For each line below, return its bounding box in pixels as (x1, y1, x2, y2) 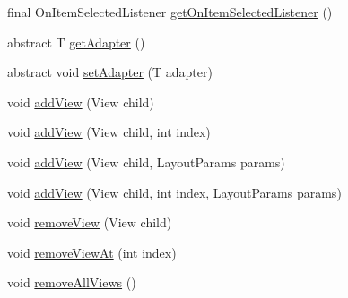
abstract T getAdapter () (7, 32, 145, 51)
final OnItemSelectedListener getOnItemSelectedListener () (7, 3, 333, 21)
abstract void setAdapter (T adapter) (7, 63, 213, 81)
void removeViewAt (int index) (7, 243, 177, 261)
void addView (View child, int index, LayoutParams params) (7, 183, 342, 201)
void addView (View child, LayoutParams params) (7, 152, 285, 171)
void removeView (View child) (7, 213, 172, 232)
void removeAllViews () (7, 273, 136, 292)
